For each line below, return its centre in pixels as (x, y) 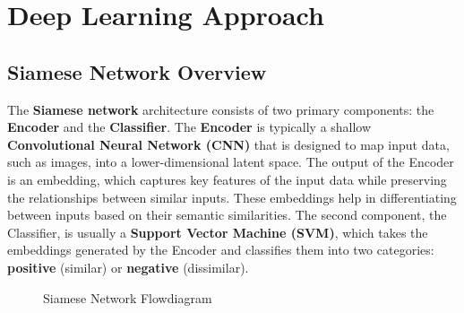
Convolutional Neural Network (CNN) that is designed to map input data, (228, 144)
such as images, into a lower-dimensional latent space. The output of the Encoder (231, 162)
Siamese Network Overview (137, 71)
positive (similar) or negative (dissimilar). (128, 267)
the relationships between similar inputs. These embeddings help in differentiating (232, 197)
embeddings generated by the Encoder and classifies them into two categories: (221, 250)
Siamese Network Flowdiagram (128, 297)
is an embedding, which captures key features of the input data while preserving (227, 179)
